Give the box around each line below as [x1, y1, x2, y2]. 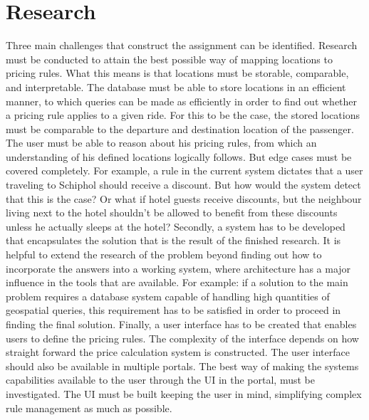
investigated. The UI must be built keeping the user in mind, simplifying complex [6, 386, 362, 401]
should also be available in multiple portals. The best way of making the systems [6, 358, 359, 373]
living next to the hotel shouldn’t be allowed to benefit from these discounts [6, 205, 338, 220]
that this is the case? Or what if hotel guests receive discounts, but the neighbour [6, 191, 362, 206]
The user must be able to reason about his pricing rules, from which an [6, 135, 317, 150]
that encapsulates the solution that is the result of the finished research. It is [6, 233, 341, 248]
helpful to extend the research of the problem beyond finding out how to [6, 247, 322, 262]
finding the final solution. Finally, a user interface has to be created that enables [6, 317, 357, 331]
